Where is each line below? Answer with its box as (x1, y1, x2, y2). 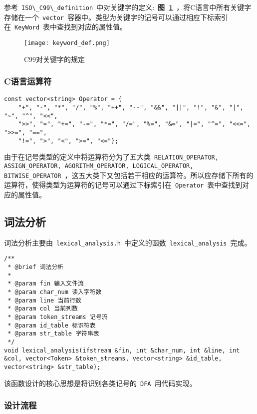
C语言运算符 (4, 75, 52, 87)
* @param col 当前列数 (7, 305, 78, 312)
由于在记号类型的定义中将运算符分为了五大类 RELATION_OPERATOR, (4, 151, 219, 162)
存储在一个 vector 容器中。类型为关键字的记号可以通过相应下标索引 (4, 11, 228, 22)
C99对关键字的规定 (24, 53, 85, 64)
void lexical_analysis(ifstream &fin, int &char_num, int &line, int (4, 346, 240, 354)
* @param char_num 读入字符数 (7, 288, 102, 296)
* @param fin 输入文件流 (7, 280, 84, 287)
